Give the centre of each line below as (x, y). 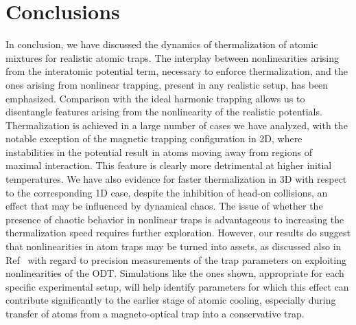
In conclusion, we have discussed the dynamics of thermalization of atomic (162, 44)
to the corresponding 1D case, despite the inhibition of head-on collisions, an (167, 192)
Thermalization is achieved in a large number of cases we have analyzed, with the (177, 125)
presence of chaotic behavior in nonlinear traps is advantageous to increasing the (175, 219)
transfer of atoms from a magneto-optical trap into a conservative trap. (155, 313)
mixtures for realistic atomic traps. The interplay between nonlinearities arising (172, 57)
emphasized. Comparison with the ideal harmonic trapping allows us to (155, 98)
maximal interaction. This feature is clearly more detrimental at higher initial (169, 165)
